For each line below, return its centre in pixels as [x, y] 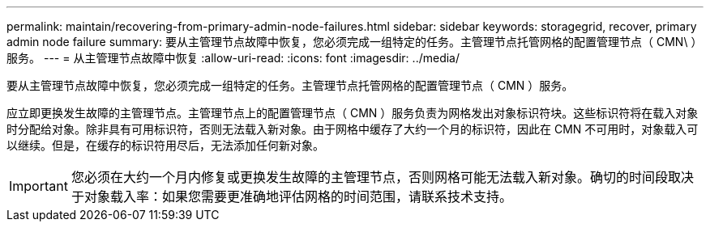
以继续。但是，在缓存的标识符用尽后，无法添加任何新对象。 [165, 145]
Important [38, 186]
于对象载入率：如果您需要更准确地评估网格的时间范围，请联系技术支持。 [291, 196]
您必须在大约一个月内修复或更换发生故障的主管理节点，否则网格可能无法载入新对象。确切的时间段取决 [382, 177]
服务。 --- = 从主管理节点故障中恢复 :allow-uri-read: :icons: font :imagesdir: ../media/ [233, 58]
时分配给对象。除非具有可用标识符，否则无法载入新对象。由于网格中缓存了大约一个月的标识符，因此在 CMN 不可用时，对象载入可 [353, 129]
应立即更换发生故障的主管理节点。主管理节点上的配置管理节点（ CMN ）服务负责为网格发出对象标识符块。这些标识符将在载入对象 [353, 113]
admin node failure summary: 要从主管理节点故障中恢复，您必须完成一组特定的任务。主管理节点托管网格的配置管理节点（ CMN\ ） [355, 42]
